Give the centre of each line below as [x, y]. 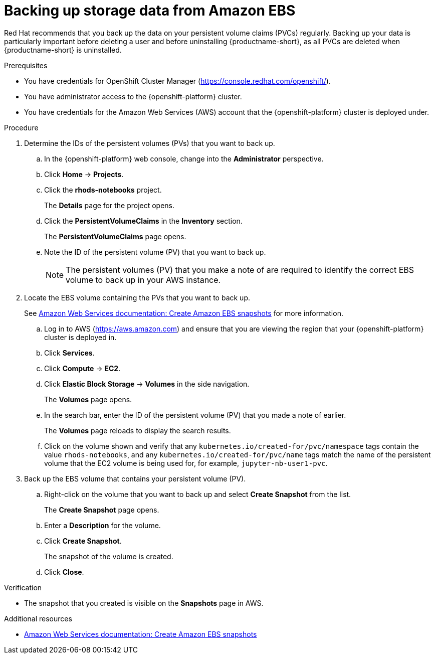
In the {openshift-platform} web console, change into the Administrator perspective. [184, 158]
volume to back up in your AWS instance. [143, 280]
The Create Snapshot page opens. [102, 510]
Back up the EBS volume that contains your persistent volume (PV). [135, 478]
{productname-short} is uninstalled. [63, 50]
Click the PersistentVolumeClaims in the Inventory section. [143, 221]
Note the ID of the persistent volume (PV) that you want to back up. [155, 252]
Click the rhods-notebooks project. [103, 190]
